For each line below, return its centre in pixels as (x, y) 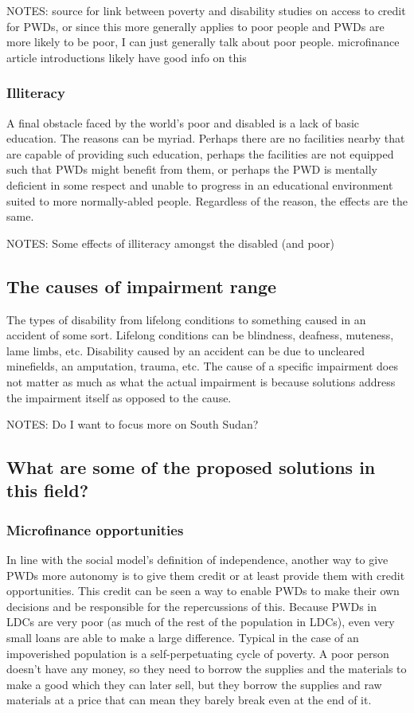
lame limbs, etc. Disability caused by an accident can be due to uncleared (186, 350)
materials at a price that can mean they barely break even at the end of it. (189, 700)
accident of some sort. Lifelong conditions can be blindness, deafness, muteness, (200, 335)
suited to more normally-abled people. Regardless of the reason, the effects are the (207, 200)
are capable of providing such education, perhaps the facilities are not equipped (200, 153)
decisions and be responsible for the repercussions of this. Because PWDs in (192, 606)
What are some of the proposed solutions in (191, 467)
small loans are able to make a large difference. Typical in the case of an (183, 638)
